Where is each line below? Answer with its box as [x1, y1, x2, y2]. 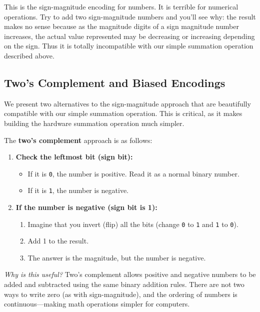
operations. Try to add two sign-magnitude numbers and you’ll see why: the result [4, 11, 256, 21]
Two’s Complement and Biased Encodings [4, 74, 225, 90]
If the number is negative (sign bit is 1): [15, 202, 157, 212]
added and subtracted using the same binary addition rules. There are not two [4, 279, 244, 289]
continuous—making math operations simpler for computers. [4, 298, 190, 309]
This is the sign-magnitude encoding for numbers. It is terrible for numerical [4, 1, 238, 11]
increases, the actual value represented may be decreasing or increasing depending [4, 30, 255, 41]
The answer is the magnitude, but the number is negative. [27, 252, 206, 262]
